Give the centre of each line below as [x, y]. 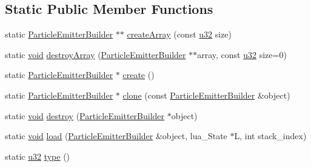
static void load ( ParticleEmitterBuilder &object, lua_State [116, 136]
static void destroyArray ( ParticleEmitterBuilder [95, 54]
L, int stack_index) [270, 136]
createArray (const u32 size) [179, 34]
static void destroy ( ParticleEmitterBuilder [85, 115]
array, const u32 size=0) [242, 54]
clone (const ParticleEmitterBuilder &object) [206, 95]
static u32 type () [38, 156]
